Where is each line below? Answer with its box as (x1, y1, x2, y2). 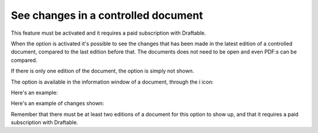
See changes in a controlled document (11, 9, 203, 22)
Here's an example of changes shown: (11, 100, 104, 107)
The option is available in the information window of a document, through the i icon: (11, 78, 214, 85)
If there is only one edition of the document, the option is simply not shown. (11, 68, 194, 75)
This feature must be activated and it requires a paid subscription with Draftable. (11, 29, 206, 36)
